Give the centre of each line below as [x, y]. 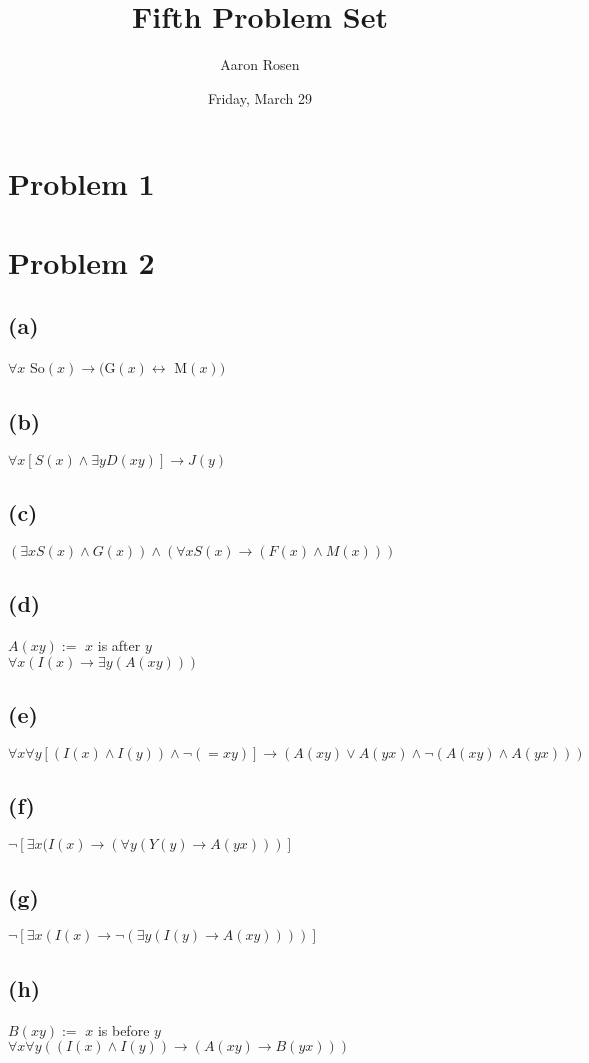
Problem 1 [81, 183]
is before [123, 1029]
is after [119, 645]
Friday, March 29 [260, 97]
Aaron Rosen [260, 64]
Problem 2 [81, 261]
